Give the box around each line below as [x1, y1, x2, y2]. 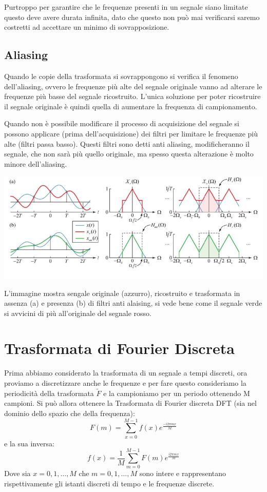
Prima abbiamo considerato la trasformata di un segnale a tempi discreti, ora [4, 367, 247, 378]
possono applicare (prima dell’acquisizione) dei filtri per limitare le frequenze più [4, 128, 258, 139]
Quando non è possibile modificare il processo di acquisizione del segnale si [4, 118, 239, 129]
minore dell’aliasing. [4, 158, 67, 169]
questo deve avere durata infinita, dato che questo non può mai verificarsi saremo [4, 11, 260, 22]
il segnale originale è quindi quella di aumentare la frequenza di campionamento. [4, 101, 257, 111]
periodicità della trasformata [4, 387, 94, 398]
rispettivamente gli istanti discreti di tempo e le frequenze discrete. [4, 478, 215, 489]
